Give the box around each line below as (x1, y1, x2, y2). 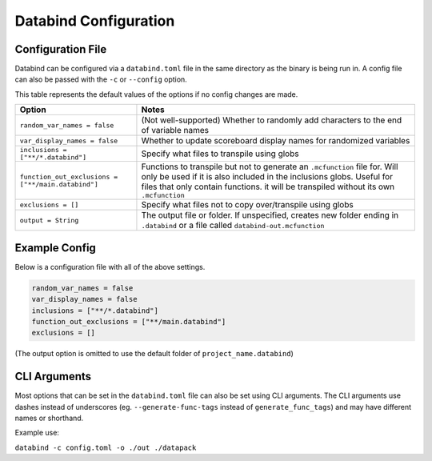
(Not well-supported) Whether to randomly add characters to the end (141, 114, 402, 126)
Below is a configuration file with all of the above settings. (14, 262, 206, 271)
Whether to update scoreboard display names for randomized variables (141, 135, 410, 146)
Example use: (14, 428, 60, 438)
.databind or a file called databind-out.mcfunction (141, 220, 325, 231)
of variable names (141, 125, 210, 136)
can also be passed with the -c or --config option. (14, 74, 187, 84)
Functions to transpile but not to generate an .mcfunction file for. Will (141, 161, 398, 172)
